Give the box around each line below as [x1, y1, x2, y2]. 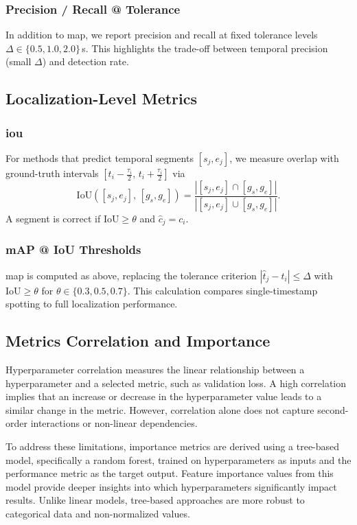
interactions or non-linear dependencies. [30, 416, 198, 430]
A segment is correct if [5, 211, 101, 225]
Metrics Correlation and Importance [5, 330, 270, 351]
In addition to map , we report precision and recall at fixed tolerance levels [5, 27, 318, 42]
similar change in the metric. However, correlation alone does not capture [5, 402, 314, 417]
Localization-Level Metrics [5, 88, 198, 109]
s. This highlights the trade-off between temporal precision [82, 40, 328, 55]
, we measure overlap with [229, 151, 339, 165]
